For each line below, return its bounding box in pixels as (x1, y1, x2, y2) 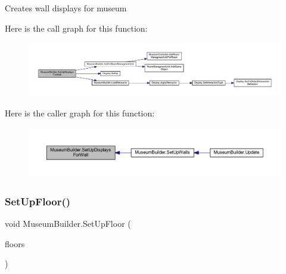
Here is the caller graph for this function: (5, 107, 155, 119)
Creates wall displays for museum (5, 2, 127, 14)
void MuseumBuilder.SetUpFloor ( (5, 217, 131, 229)
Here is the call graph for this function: (5, 21, 148, 34)
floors (5, 237, 25, 250)
